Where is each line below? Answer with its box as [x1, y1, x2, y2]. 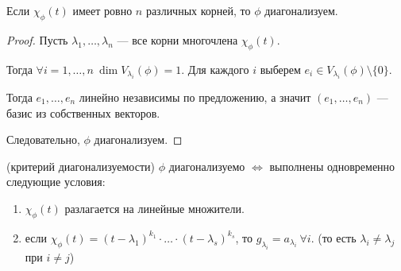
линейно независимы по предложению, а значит [79, 89, 311, 105]
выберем [260, 60, 301, 77]
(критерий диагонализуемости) [6, 157, 155, 174]
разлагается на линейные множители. [64, 199, 245, 216]
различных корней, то [145, 2, 251, 18]
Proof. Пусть [6, 31, 68, 48]
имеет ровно [72, 2, 133, 18]
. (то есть [310, 229, 357, 246]
